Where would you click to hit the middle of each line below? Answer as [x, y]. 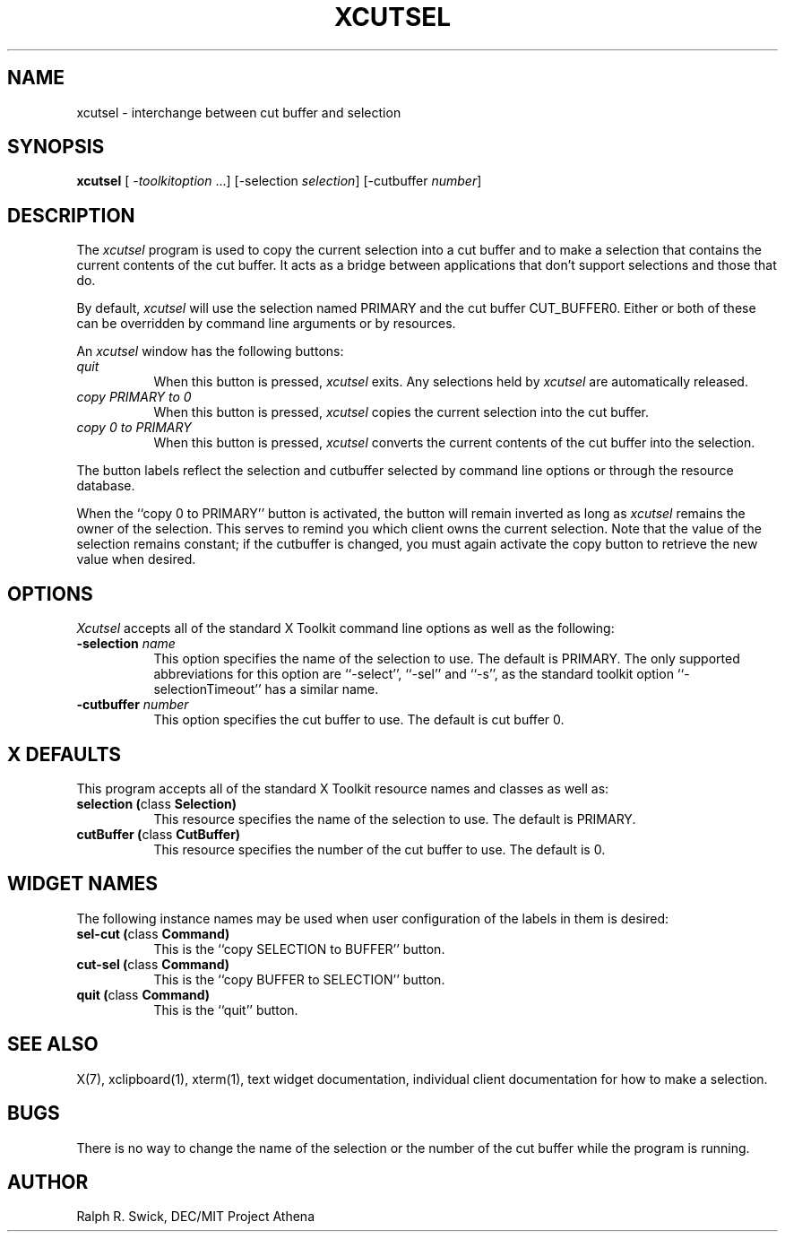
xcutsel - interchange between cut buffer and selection [239, 112]
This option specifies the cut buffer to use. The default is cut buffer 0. [359, 720]
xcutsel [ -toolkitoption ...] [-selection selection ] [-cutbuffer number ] [279, 181]
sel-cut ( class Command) [153, 933]
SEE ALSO [53, 1044]
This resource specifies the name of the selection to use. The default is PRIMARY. [395, 819]
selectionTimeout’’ [207, 689]
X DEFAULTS [65, 754]
